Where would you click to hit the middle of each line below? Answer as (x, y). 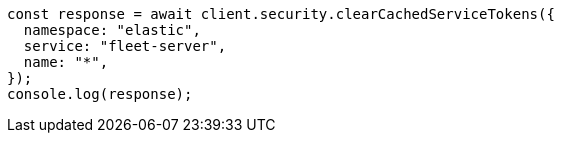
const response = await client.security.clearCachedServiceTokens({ (281, 14)
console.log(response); (100, 94)
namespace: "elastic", (112, 30)
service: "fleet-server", (125, 46)
